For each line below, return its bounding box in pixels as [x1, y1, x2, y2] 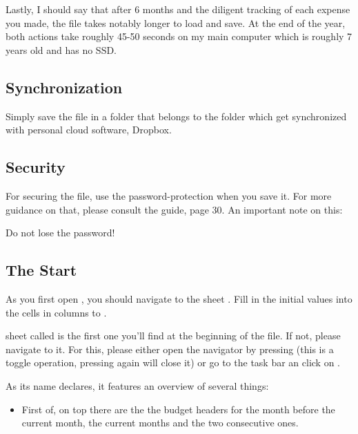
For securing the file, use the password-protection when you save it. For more [6, 188, 332, 202]
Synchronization [6, 76, 123, 97]
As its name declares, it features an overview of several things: [6, 378, 269, 393]
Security [6, 156, 66, 178]
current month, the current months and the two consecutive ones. [21, 415, 299, 430]
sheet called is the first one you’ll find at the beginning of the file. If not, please [6, 328, 341, 343]
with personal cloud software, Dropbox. [6, 122, 172, 137]
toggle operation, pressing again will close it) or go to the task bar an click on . [6, 355, 341, 370]
